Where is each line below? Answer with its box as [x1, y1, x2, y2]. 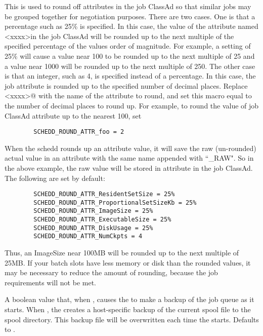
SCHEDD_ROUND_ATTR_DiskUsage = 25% [33, 224, 153, 232]
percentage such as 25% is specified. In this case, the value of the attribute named [5, 21, 258, 31]
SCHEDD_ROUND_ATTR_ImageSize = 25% [33, 207, 153, 215]
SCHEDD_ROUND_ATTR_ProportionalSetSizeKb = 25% [33, 199, 197, 206]
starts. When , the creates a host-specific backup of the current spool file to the [5, 304, 251, 315]
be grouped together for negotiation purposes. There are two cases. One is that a [5, 11, 255, 21]
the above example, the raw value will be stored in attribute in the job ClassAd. [5, 162, 253, 173]
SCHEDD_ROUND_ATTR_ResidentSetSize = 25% [33, 191, 175, 198]
